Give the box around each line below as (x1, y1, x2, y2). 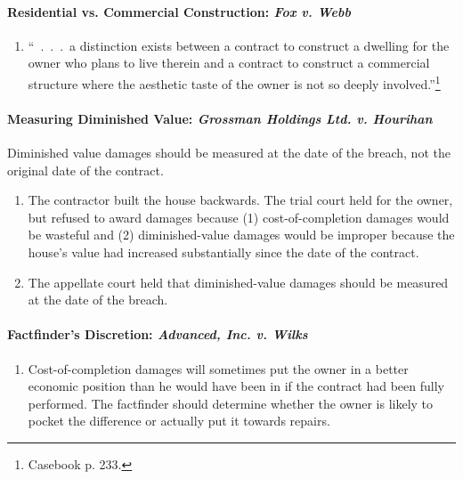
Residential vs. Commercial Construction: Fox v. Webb (7, 2, 351, 20)
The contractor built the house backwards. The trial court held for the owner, (28, 191, 453, 209)
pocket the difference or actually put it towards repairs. (28, 411, 330, 430)
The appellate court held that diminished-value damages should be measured (28, 272, 449, 291)
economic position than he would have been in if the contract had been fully (28, 377, 444, 395)
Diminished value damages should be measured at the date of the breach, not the (7, 143, 451, 162)
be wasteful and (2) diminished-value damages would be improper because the (28, 225, 455, 244)
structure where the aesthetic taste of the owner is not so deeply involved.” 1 (28, 71, 441, 93)
